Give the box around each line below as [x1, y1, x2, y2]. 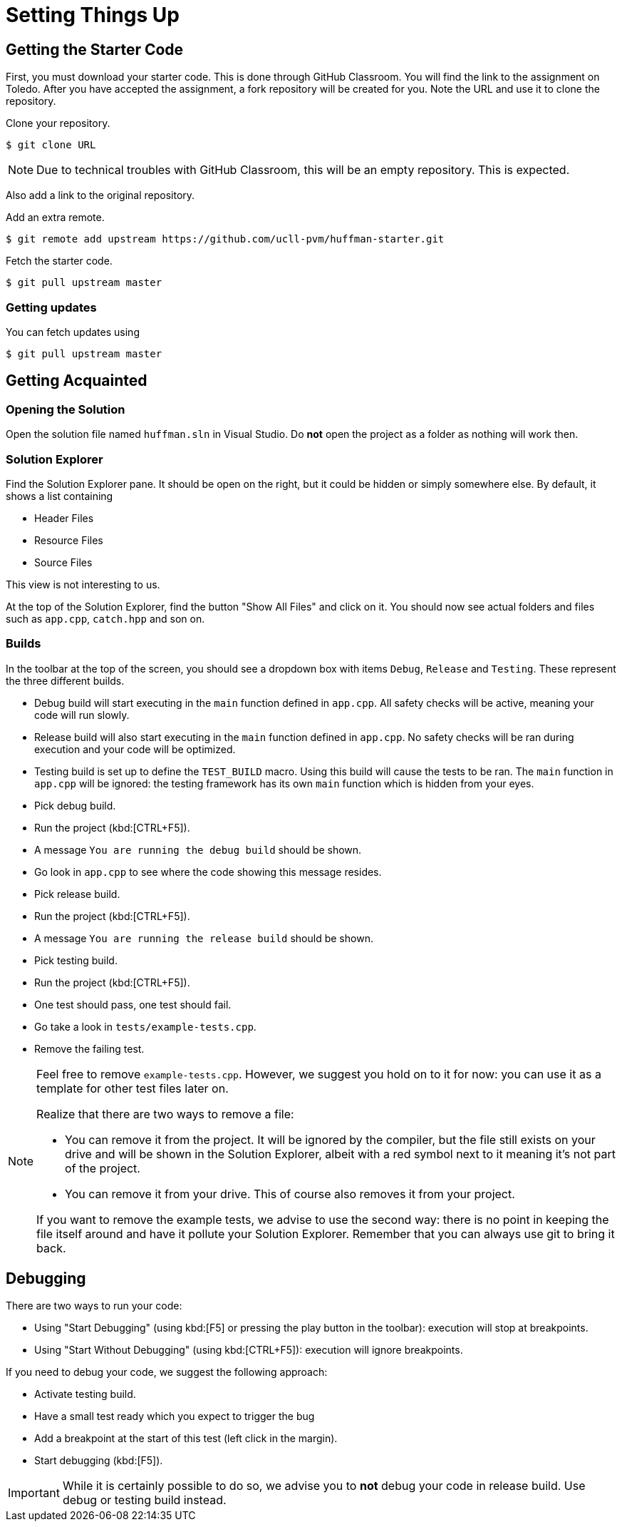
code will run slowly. [34, 708, 130, 721]
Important [8, 1486, 60, 1501]
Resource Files [34, 533, 103, 546]
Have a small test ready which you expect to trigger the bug [34, 1410, 315, 1423]
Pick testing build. [34, 954, 118, 966]
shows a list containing [6, 489, 113, 502]
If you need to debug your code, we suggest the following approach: [6, 1366, 328, 1379]
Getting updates [6, 300, 97, 315]
